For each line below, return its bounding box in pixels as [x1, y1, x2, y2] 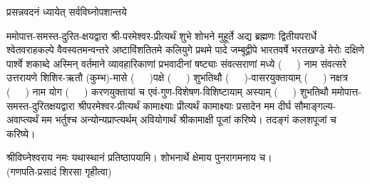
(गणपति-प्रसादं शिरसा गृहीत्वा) [6, 163, 112, 178]
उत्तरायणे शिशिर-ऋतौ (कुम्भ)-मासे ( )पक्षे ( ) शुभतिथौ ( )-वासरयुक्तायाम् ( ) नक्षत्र [6, 70, 348, 85]
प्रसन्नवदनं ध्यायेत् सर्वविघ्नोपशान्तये [6, 4, 127, 19]
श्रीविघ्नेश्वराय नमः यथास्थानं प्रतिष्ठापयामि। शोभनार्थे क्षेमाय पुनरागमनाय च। [6, 150, 272, 165]
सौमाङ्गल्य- [294, 98, 336, 113]
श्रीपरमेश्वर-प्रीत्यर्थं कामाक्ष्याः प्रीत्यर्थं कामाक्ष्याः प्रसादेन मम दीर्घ [78, 98, 292, 113]
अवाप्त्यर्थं [6, 112, 38, 127]
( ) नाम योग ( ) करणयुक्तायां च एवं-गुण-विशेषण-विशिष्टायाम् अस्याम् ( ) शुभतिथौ [6, 83, 329, 98]
